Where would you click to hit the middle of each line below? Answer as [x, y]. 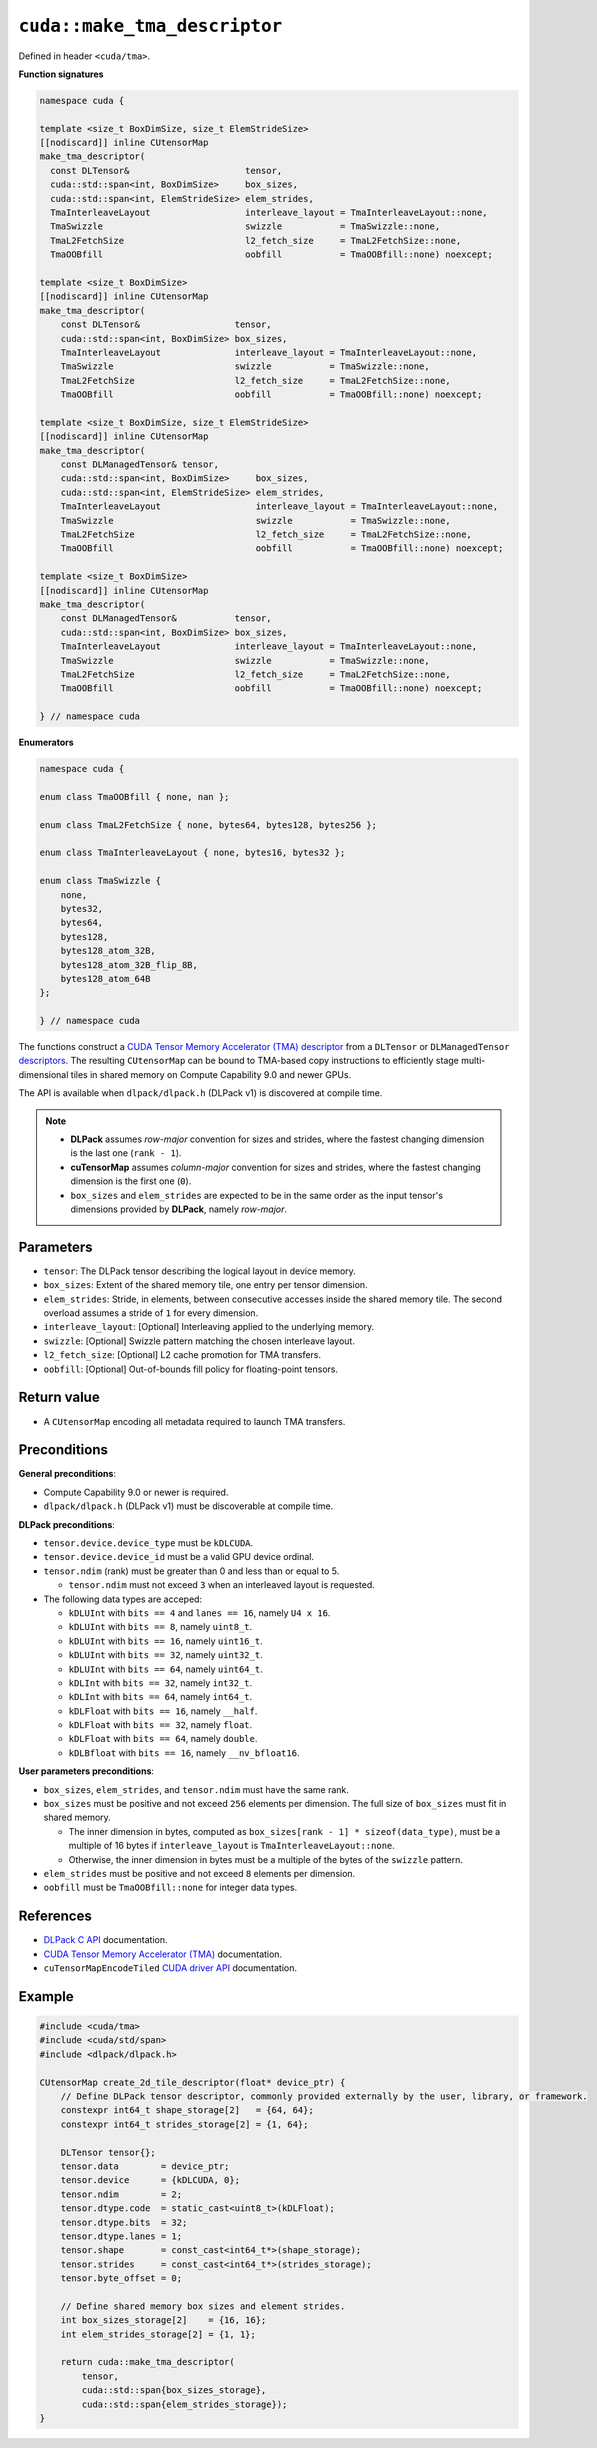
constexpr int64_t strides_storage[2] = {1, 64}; [184, 2124]
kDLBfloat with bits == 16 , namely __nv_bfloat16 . [184, 1752]
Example [46, 1996]
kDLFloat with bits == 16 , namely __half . [163, 1711]
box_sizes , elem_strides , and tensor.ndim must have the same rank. [196, 1789]
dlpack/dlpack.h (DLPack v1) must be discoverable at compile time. [188, 1506]
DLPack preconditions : [66, 1524]
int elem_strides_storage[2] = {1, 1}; [158, 2334]
